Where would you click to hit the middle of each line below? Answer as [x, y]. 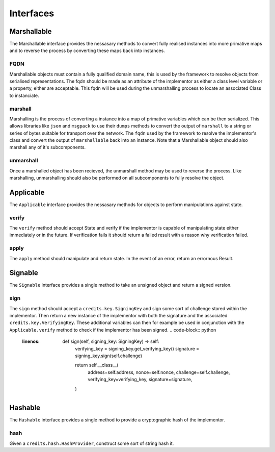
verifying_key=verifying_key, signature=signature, [140, 380]
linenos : [31, 341]
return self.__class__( [97, 365]
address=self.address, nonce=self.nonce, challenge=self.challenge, [159, 372]
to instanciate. [24, 95]
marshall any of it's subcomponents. [48, 147]
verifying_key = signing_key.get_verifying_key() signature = [137, 348]
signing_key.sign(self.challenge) [109, 356]
